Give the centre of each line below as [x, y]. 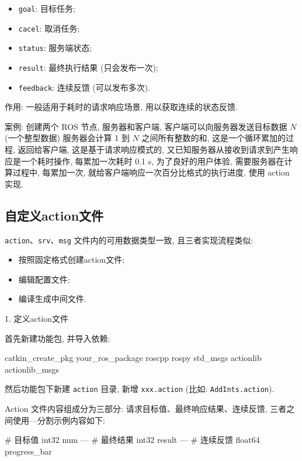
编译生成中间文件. [52, 299]
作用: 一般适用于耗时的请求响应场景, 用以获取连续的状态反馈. [121, 107]
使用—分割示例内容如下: [59, 420]
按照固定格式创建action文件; [72, 259]
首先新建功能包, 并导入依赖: [58, 338]
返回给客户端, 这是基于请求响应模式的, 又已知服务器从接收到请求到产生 [154, 149]
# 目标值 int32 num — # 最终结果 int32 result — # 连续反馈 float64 [132, 440]
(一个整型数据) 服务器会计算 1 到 [67, 138]
